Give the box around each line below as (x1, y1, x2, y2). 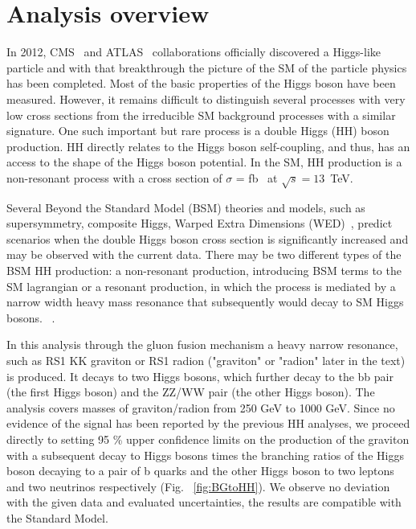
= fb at (235, 169, 278, 186)
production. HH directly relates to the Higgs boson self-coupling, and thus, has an (6, 137, 410, 154)
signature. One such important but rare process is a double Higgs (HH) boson (6, 122, 389, 139)
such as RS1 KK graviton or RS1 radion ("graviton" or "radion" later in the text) (6, 351, 406, 368)
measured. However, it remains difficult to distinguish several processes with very (6, 90, 406, 107)
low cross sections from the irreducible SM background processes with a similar (6, 106, 396, 123)
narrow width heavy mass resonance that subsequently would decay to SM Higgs (6, 293, 404, 310)
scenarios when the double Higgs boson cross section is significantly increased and (6, 230, 409, 247)
